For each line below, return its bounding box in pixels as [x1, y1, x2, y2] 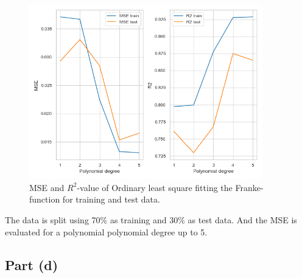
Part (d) [5, 255, 58, 274]
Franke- [235, 181, 264, 193]
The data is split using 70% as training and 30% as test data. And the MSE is [5, 213, 297, 226]
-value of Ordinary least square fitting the [77, 181, 233, 193]
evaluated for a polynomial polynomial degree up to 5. [5, 225, 208, 238]
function [29, 193, 60, 206]
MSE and [29, 181, 65, 193]
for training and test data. [62, 193, 160, 206]
